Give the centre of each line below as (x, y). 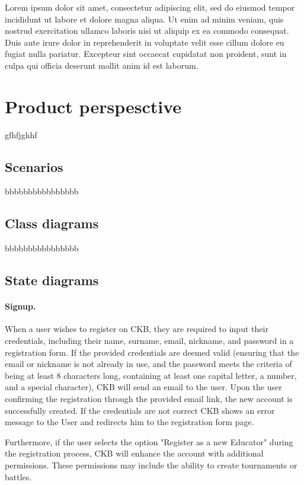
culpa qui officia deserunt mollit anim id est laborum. (102, 65)
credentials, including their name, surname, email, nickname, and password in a (149, 341)
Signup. (20, 306)
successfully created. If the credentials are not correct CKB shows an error (140, 410)
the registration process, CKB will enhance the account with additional (134, 453)
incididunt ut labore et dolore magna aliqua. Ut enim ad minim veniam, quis (144, 19)
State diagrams (52, 280)
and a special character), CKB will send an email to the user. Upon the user (143, 387)
